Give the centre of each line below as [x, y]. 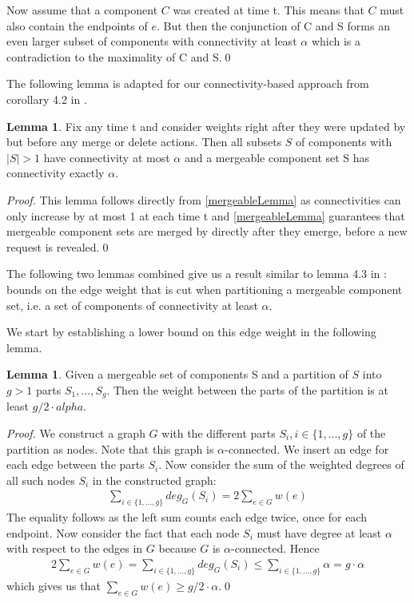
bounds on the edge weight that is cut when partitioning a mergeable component [205, 289]
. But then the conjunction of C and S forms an [273, 25]
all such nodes [41, 480]
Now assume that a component [82, 10]
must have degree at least [319, 532]
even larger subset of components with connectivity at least [152, 41]
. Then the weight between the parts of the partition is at [247, 389]
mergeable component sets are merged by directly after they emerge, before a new [207, 231]
